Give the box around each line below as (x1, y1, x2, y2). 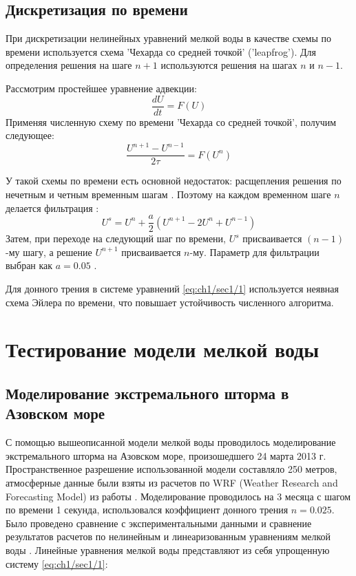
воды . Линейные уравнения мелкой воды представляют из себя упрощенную (6, 542, 330, 557)
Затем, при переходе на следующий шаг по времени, (6, 231, 226, 246)
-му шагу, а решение (6, 244, 92, 259)
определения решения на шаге (6, 58, 132, 72)
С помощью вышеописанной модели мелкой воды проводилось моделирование (6, 435, 336, 449)
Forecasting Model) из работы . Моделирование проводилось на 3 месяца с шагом (6, 489, 351, 503)
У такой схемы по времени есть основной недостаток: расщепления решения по (6, 173, 342, 188)
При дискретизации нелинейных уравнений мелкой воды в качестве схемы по (6, 31, 331, 45)
